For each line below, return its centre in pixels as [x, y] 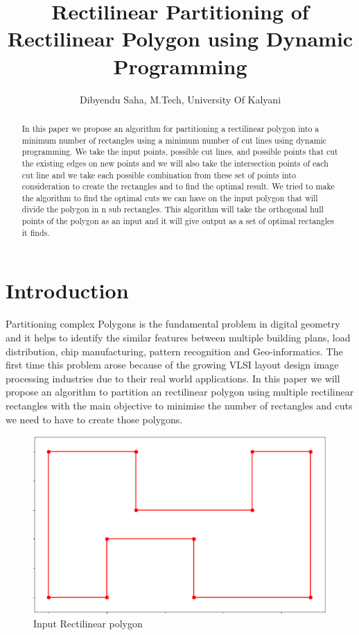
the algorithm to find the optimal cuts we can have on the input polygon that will [170, 197]
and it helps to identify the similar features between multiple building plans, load [178, 337]
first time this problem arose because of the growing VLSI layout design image [172, 365]
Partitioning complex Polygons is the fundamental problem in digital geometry [173, 324]
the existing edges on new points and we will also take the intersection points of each [175, 163]
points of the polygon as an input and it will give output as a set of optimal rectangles [178, 221]
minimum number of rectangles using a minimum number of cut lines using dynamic [174, 140]
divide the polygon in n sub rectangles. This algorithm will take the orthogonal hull [173, 209]
